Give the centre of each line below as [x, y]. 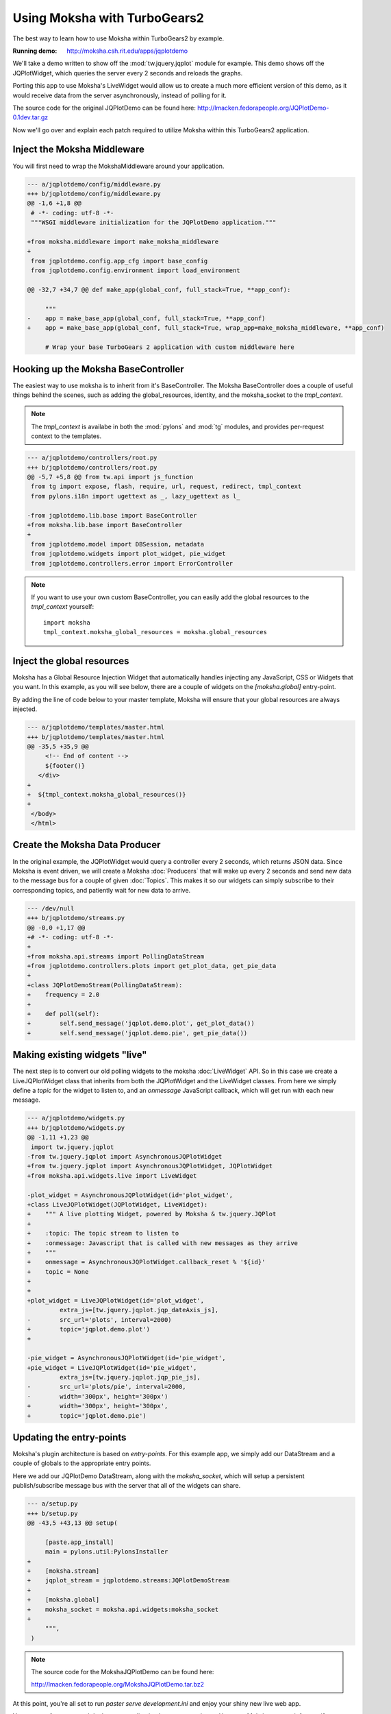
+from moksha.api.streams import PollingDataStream [116, 956]
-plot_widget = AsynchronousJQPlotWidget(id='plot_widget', [130, 1195]
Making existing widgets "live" [80, 1055]
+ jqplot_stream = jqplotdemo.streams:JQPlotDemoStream [128, 1581]
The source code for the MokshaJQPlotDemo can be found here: [123, 1672]
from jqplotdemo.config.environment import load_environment [136, 270]
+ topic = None [58, 1271]
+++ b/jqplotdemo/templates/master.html [96, 737]
